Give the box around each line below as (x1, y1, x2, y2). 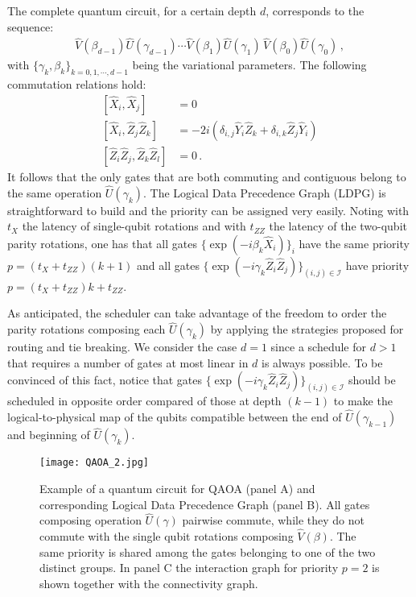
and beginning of (7, 426, 90, 443)
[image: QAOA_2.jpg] (39, 457, 150, 469)
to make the (333, 392, 393, 409)
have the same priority (299, 234, 410, 251)
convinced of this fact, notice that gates (7, 371, 203, 388)
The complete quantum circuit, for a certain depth (7, 2, 257, 19)
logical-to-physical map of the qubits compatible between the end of (7, 408, 342, 425)
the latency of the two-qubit (269, 218, 407, 234)
